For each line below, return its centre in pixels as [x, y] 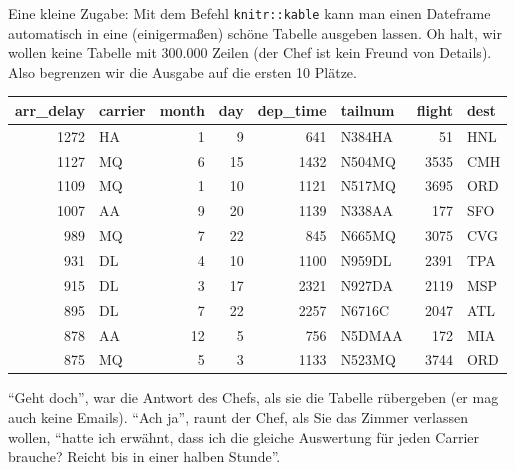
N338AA [367, 210]
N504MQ [368, 160]
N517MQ [368, 185]
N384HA [367, 135]
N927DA [366, 284]
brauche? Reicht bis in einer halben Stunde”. [144, 456]
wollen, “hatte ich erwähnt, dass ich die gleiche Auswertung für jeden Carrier [244, 436]
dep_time [292, 109]
